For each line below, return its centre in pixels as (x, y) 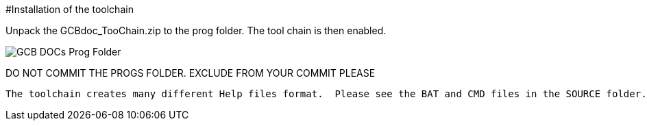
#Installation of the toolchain (70, 9)
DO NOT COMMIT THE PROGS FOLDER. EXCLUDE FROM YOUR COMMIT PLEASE (191, 73)
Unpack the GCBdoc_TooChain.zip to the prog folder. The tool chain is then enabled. (196, 30)
